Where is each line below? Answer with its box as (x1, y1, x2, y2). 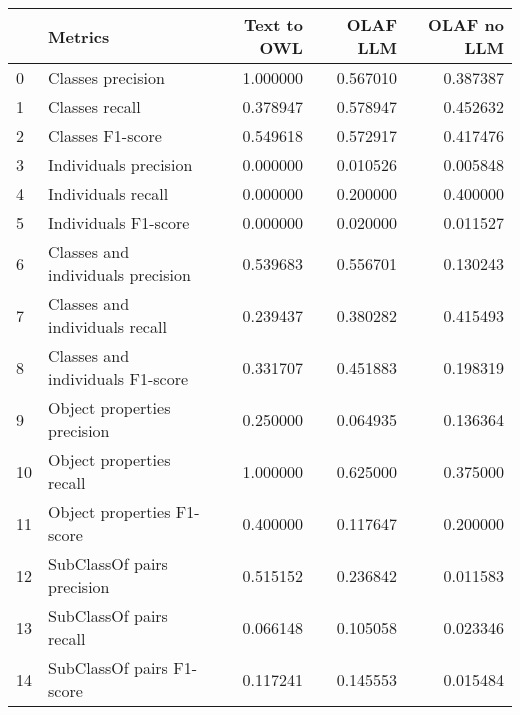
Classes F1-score (48, 124, 162, 147)
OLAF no (428, 13, 504, 36)
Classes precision (48, 66, 165, 89)
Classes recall (48, 95, 141, 118)
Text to (243, 13, 303, 36)
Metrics (48, 24, 110, 48)
